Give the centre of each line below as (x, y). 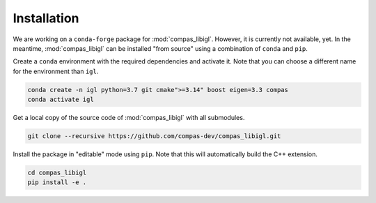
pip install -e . (57, 182)
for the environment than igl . (56, 71)
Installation (46, 18)
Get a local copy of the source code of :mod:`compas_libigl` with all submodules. (129, 118)
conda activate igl (61, 100)
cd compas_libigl (57, 173)
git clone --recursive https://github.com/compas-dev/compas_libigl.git (154, 136)
